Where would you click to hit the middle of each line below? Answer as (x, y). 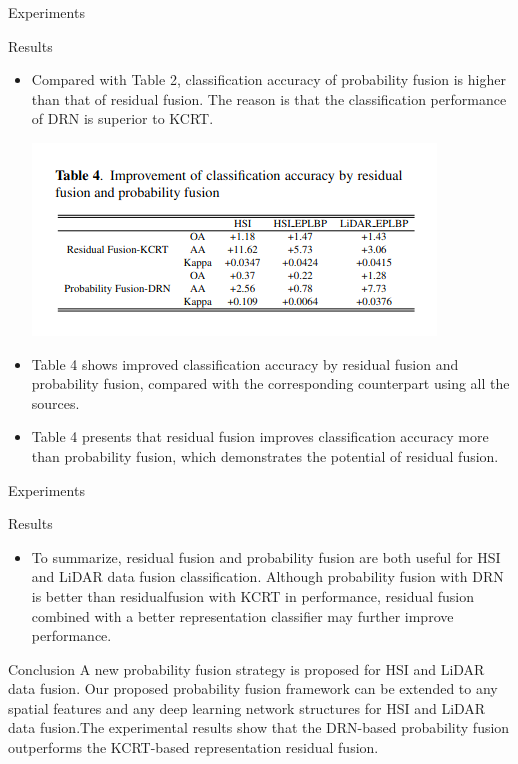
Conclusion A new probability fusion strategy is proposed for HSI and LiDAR (246, 668)
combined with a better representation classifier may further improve (242, 615)
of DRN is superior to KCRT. (122, 118)
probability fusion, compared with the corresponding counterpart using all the (270, 383)
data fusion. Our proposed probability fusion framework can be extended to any (253, 688)
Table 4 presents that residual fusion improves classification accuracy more (260, 436)
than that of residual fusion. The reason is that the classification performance (269, 98)
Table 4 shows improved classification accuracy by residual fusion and (245, 363)
